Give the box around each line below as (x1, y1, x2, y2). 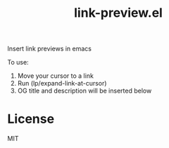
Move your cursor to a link (17, 72, 94, 80)
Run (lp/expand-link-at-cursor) (17, 79, 107, 88)
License (7, 111, 55, 127)
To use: (7, 58, 30, 67)
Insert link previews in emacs (7, 44, 92, 53)
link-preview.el (73, 5, 163, 21)
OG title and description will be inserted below (17, 86, 152, 95)
